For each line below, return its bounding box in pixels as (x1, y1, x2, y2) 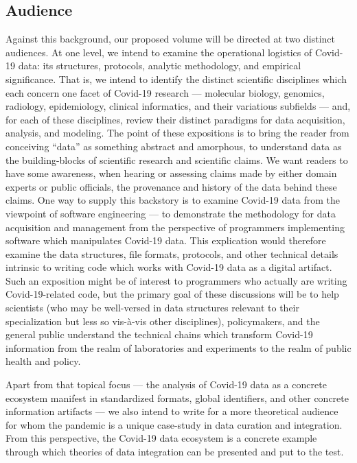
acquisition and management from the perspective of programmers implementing (5, 219, 345, 234)
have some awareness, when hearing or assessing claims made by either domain (5, 166, 337, 180)
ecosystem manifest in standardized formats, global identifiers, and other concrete (5, 390, 349, 405)
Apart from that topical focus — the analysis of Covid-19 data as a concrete (5, 377, 327, 392)
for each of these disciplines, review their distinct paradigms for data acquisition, (5, 112, 345, 126)
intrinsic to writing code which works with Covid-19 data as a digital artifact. (5, 260, 332, 274)
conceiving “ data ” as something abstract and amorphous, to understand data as (5, 139, 342, 153)
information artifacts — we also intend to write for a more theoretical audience (5, 404, 338, 418)
